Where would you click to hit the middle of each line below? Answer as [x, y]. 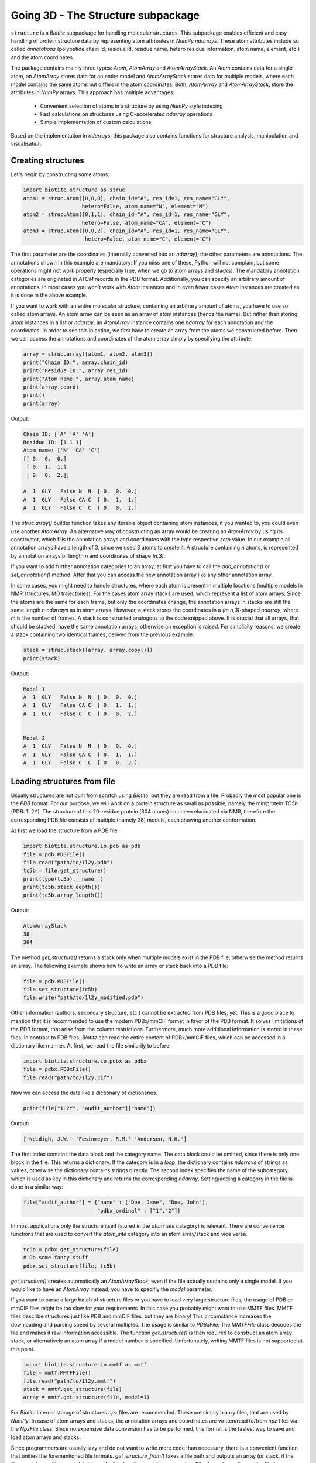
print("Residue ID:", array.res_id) [76, 371]
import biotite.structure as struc [74, 190]
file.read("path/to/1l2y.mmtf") [70, 1381]
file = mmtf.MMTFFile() [57, 1373]
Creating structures [47, 161]
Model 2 [34, 738]
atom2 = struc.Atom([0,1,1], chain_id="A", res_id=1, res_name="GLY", [127, 214]
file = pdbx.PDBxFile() [57, 1069]
